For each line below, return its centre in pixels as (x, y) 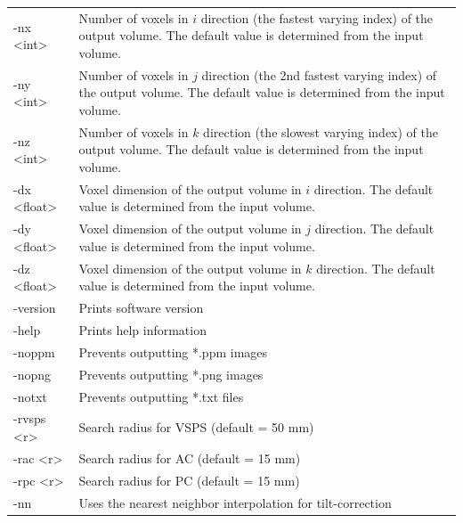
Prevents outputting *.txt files (161, 396)
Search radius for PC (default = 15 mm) (189, 480)
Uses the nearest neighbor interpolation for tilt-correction (235, 502)
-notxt (30, 396)
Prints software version (141, 308)
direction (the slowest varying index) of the (321, 131)
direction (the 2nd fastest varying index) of (319, 74)
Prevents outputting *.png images (171, 374)
